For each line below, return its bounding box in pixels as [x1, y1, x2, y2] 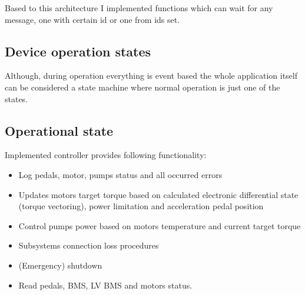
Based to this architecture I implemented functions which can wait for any [5, 2, 273, 14]
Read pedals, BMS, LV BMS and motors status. [18, 279, 193, 291]
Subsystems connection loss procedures [18, 239, 159, 252]
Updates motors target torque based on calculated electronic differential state [18, 188, 299, 200]
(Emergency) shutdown [18, 259, 102, 271]
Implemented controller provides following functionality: [5, 149, 207, 161]
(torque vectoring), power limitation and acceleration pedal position [18, 200, 264, 212]
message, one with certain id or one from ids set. [5, 13, 180, 25]
